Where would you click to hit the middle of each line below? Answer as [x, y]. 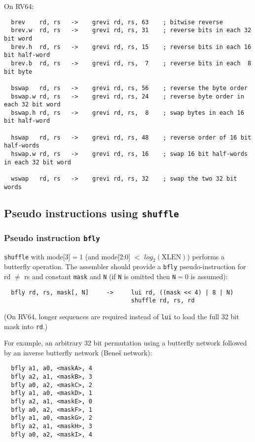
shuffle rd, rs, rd [163, 301]
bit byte [18, 72]
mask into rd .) [26, 326]
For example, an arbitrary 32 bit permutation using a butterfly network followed [126, 343]
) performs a [206, 256]
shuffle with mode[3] [37, 256]
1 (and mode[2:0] [105, 256]
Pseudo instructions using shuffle [91, 213]
